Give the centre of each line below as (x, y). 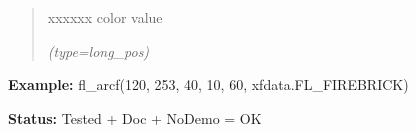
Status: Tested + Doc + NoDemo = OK (135, 117)
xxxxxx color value (105, 17)
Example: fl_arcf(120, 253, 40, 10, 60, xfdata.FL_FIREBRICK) (208, 84)
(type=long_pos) (98, 50)
